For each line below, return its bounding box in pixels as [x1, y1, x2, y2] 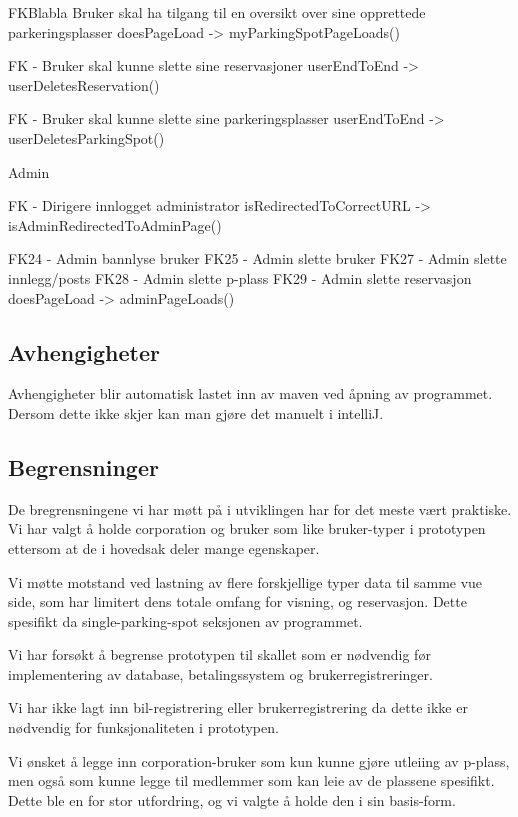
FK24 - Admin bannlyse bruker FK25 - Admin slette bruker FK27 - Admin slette [8, 248, 507, 269]
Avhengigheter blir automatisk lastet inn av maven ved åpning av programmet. [8, 383, 493, 404]
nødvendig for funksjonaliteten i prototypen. [8, 717, 279, 738]
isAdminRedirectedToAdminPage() [8, 214, 222, 235]
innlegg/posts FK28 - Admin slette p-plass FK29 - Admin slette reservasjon [8, 267, 472, 288]
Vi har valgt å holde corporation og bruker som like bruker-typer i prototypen [8, 518, 486, 539]
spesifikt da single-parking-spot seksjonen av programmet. [8, 610, 363, 631]
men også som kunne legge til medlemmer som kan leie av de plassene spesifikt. [8, 770, 495, 791]
